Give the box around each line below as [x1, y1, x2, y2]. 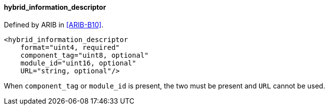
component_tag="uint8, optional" [20, 51, 149, 59]
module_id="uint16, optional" [20, 59, 136, 67]
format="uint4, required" [20, 43, 120, 51]
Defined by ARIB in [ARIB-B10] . [4, 20, 103, 29]
